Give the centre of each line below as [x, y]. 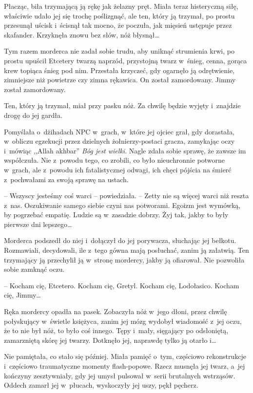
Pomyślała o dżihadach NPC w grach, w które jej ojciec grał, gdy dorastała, [119, 131]
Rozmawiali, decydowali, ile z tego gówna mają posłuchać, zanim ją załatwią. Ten [126, 250]
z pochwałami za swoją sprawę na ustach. [66, 179]
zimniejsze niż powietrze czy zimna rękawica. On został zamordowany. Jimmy [120, 80]
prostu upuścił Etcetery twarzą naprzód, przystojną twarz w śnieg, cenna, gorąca [126, 60]
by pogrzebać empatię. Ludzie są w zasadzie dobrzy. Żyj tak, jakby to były [116, 215]
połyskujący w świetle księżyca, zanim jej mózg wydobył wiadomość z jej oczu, [123, 321]
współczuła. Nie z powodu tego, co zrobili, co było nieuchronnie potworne [114, 160]
